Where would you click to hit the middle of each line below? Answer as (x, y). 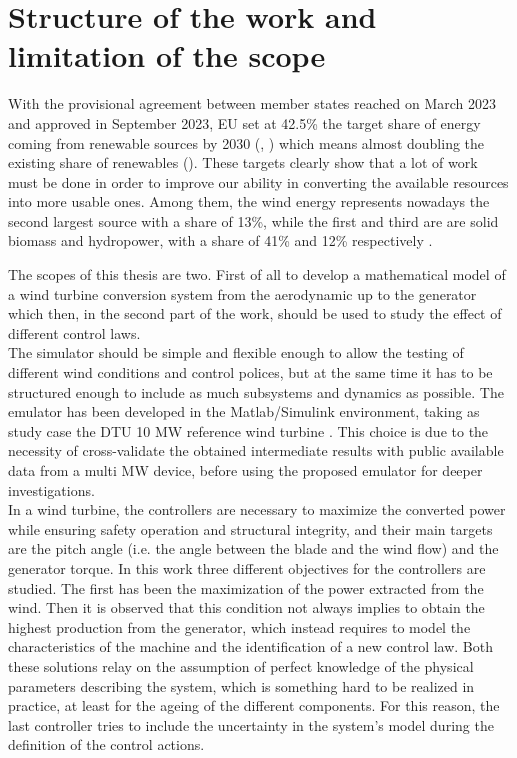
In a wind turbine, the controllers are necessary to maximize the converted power (257, 509)
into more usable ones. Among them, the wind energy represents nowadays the (249, 201)
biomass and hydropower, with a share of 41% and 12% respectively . (220, 240)
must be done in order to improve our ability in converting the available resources (258, 181)
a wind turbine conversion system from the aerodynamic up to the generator (242, 293)
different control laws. (74, 332)
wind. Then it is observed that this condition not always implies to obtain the (246, 607)
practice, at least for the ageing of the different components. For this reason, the (254, 705)
